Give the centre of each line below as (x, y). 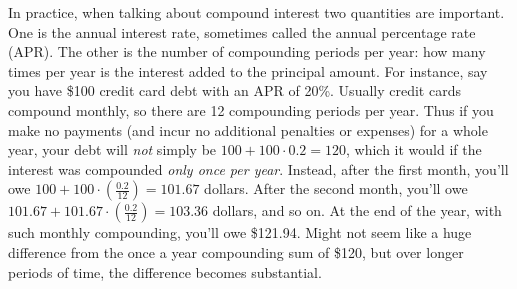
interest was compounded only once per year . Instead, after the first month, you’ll (258, 168)
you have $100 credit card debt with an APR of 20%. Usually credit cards (234, 90)
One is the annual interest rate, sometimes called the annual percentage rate (242, 31)
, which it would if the (413, 149)
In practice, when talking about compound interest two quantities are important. (256, 12)
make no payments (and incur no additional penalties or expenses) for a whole (248, 129)
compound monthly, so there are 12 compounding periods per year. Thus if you (251, 109)
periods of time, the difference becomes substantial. (165, 271)
